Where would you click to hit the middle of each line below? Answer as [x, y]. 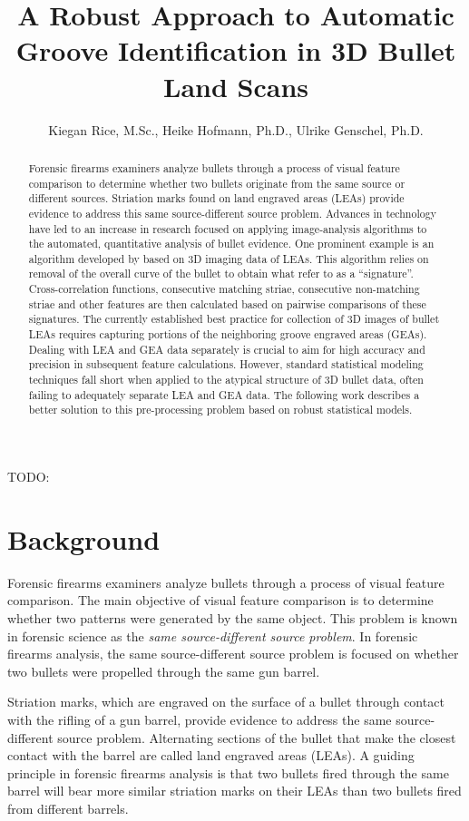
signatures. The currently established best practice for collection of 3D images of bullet [234, 319]
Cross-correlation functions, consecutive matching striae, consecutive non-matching [224, 289]
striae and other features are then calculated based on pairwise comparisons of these [227, 303]
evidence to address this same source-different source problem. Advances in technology [232, 213]
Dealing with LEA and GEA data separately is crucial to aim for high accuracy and [227, 349]
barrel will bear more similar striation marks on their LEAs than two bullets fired [234, 791]
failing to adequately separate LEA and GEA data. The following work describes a [224, 394]
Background [84, 538]
